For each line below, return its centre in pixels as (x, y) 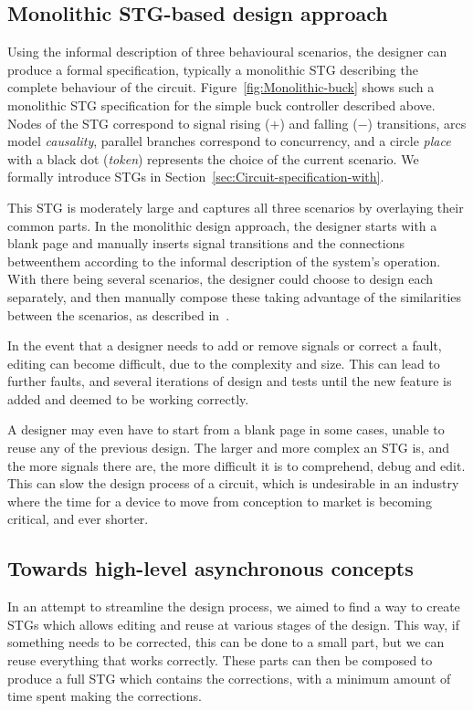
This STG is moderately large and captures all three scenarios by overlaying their (236, 207)
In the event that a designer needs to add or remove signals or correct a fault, (225, 345)
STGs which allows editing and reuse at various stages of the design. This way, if (234, 624)
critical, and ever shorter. (78, 519)
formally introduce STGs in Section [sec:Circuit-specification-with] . (196, 177)
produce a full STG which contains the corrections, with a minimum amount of (229, 678)
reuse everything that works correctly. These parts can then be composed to (220, 660)
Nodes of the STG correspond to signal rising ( (139, 123)
